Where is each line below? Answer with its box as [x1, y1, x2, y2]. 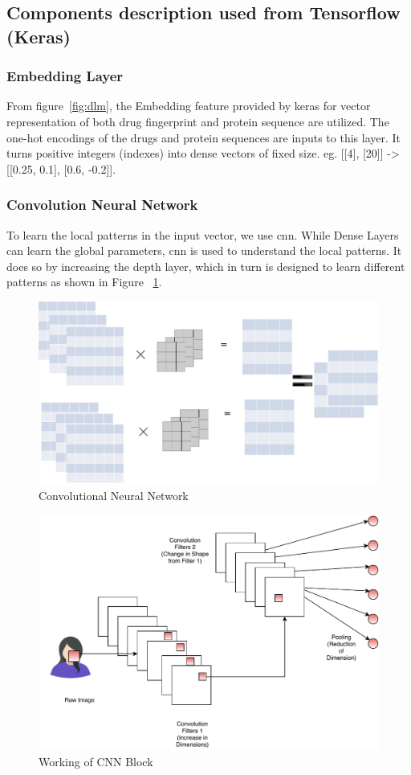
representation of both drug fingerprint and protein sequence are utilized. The [6, 113, 389, 129]
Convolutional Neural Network [39, 486, 189, 503]
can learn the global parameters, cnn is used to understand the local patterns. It [6, 242, 402, 259]
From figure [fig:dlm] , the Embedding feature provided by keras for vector [6, 97, 371, 114]
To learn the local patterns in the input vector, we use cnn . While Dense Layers [6, 226, 399, 243]
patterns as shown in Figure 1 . [6, 273, 162, 290]
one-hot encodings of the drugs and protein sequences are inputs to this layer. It [6, 129, 401, 146]
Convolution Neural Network [6, 195, 198, 215]
